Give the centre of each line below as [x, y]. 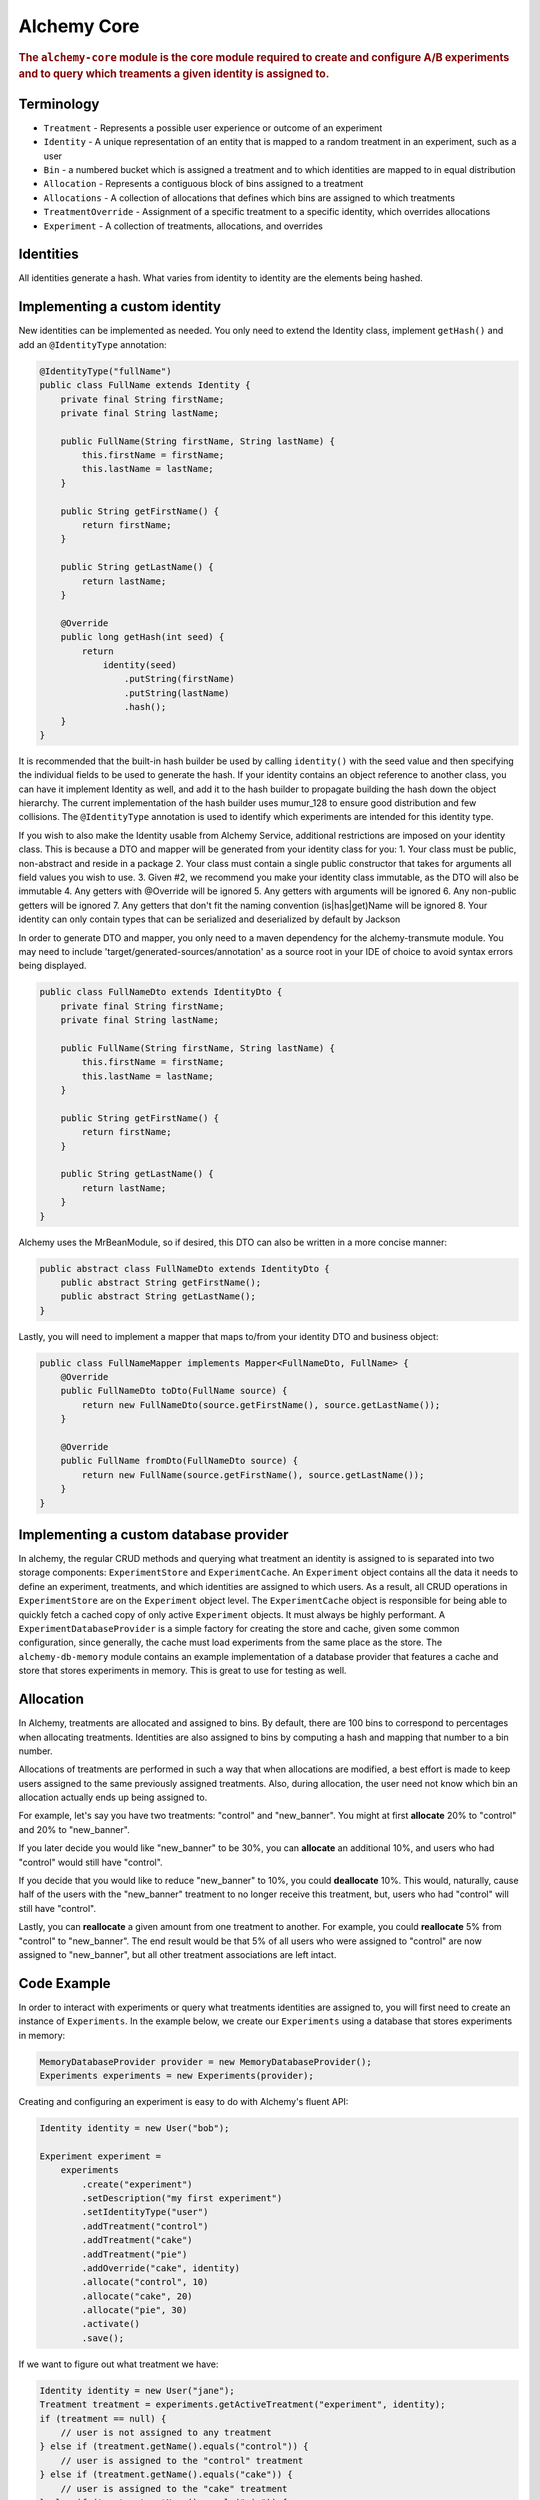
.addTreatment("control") [145, 2226]
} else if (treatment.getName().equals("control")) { [174, 2446]
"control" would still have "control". [91, 1862]
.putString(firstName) [179, 679]
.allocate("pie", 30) [134, 2310]
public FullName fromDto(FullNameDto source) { [179, 1461]
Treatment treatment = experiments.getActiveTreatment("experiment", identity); [242, 2404]
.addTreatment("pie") [134, 2254]
